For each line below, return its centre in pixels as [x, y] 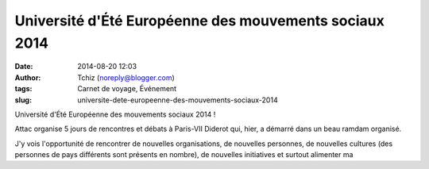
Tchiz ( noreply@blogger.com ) [126, 77]
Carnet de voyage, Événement [127, 89]
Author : [28, 77]
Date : [24, 67]
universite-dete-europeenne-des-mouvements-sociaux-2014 [178, 100]
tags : [23, 89]
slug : [23, 100]
